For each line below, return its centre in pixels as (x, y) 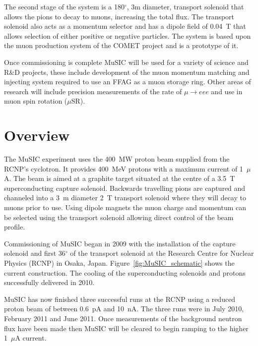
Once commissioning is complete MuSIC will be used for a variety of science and (126, 62)
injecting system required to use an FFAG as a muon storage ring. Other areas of (128, 82)
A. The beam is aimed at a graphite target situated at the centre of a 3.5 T (120, 178)
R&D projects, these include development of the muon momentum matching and (127, 72)
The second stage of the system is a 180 (64, 6)
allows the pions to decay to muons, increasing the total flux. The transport (119, 16)
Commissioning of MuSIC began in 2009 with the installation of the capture (120, 243)
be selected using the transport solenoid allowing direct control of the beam (119, 217)
